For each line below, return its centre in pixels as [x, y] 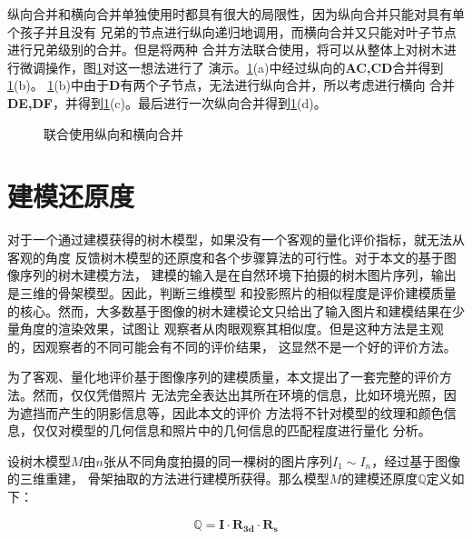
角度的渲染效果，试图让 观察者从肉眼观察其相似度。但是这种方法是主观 [231, 329]
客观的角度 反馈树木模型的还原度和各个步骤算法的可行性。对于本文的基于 [226, 257]
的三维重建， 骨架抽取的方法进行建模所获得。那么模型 [168, 479]
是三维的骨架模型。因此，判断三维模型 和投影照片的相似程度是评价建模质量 [232, 293]
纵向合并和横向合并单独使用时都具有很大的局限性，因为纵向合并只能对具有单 [236, 14]
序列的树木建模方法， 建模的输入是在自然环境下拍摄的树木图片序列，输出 [238, 275]
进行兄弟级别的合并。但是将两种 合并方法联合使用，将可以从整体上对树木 [226, 50]
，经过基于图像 [416, 460]
